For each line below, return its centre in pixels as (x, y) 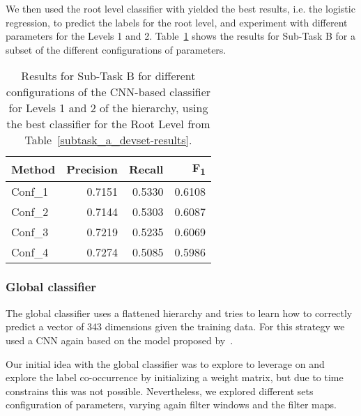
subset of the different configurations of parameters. (116, 49)
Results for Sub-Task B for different (108, 76)
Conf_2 (30, 211)
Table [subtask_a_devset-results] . (108, 140)
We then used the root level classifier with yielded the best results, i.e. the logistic (180, 8)
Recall (146, 169)
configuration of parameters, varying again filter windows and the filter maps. (171, 405)
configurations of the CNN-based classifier (108, 92)
